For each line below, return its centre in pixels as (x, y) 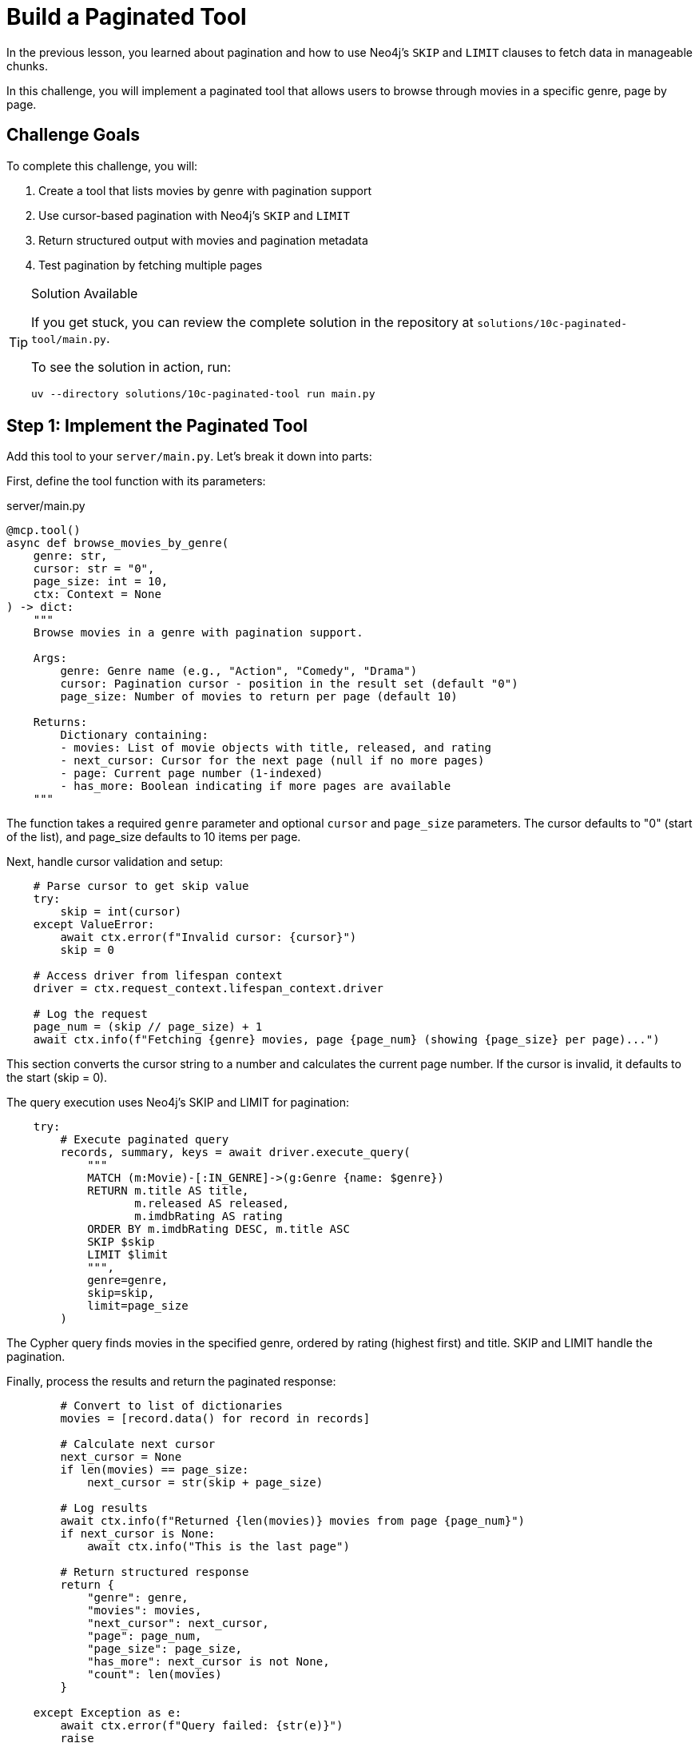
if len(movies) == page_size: (155, 1470)
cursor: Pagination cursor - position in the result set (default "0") (289, 684)
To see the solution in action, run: (131, 367)
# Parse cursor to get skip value (141, 886)
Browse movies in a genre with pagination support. (198, 633)
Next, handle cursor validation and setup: (115, 862)
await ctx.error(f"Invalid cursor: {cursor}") (209, 937)
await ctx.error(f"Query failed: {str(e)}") (202, 1726)
